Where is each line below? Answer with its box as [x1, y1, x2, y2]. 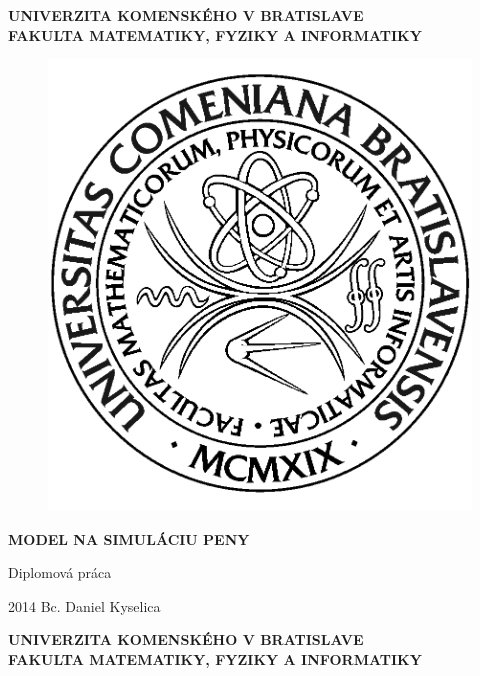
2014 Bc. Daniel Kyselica [8, 595, 161, 616]
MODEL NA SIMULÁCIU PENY [8, 528, 250, 549]
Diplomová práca [8, 562, 112, 583]
